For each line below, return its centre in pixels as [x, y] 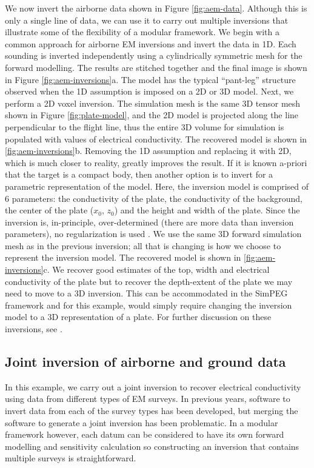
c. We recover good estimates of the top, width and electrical [156, 269]
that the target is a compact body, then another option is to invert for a [139, 174]
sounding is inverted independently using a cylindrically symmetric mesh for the [154, 55]
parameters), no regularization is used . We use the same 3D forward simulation [153, 234]
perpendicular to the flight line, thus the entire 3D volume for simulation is [145, 126]
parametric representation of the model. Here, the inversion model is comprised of [157, 186]
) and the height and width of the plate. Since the [207, 210]
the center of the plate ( [49, 210]
